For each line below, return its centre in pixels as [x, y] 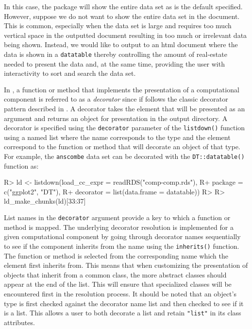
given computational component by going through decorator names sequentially [122, 236]
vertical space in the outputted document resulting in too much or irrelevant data [126, 35]
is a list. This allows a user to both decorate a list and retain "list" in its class [123, 313]
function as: [21, 165]
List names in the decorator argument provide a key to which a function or [117, 217]
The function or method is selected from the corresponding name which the [116, 255]
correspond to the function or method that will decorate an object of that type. [122, 147]
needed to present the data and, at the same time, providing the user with [114, 63]
